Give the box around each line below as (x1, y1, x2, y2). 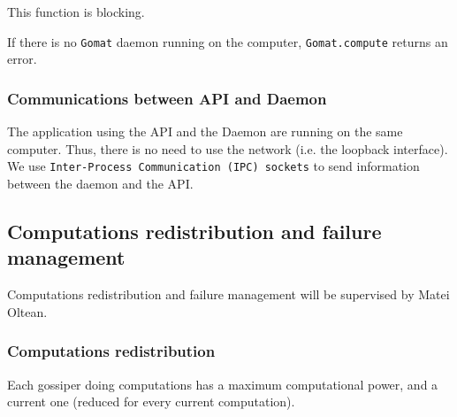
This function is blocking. (7, 3, 145, 20)
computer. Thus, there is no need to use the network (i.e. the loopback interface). (7, 139, 448, 158)
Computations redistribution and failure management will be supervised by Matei (7, 285, 450, 304)
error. (7, 50, 37, 68)
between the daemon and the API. (7, 174, 194, 192)
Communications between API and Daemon (7, 87, 327, 109)
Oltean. (7, 302, 48, 320)
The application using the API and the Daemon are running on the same (7, 122, 403, 141)
